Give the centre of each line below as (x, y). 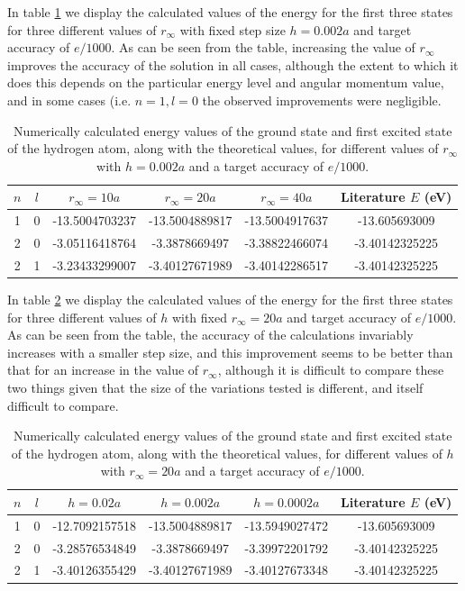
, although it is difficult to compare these (331, 370)
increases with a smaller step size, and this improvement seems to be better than (230, 352)
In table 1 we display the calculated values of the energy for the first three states (230, 12)
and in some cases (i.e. (69, 100)
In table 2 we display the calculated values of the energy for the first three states (230, 299)
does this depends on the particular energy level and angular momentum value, (226, 82)
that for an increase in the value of (103, 370)
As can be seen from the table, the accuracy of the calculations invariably (210, 335)
